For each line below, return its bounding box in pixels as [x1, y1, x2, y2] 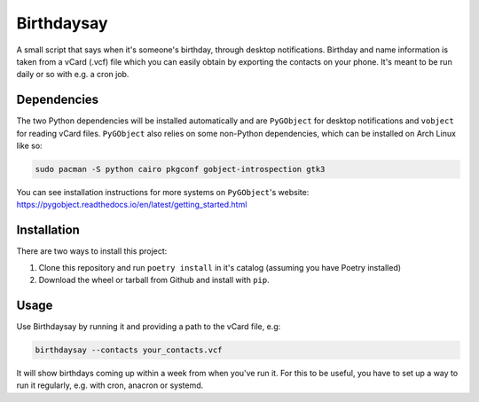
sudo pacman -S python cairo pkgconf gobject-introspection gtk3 [35, 164, 326, 174]
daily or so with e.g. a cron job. [16, 69, 130, 80]
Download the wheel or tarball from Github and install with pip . [38, 275, 270, 286]
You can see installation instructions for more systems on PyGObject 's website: [16, 186, 310, 197]
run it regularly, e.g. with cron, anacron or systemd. [16, 380, 204, 390]
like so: [16, 140, 43, 151]
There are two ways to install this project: [16, 246, 168, 256]
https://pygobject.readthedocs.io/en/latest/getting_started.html [16, 200, 247, 210]
